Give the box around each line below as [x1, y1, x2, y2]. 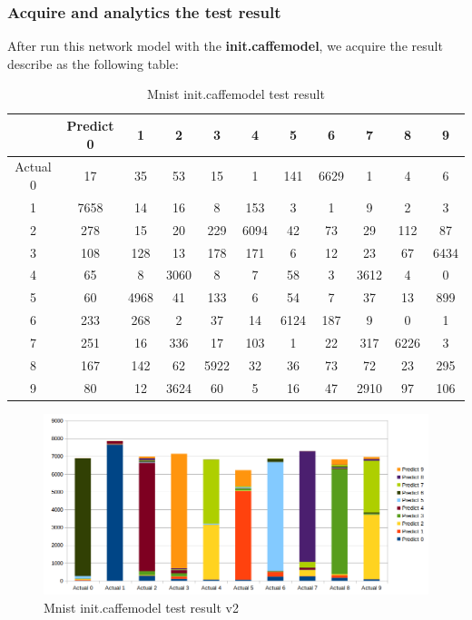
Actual [15, 157, 52, 176]
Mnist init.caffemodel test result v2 [44, 598, 239, 617]
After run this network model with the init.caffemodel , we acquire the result [7, 36, 443, 55]
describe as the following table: [7, 54, 179, 73]
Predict [66, 116, 114, 134]
